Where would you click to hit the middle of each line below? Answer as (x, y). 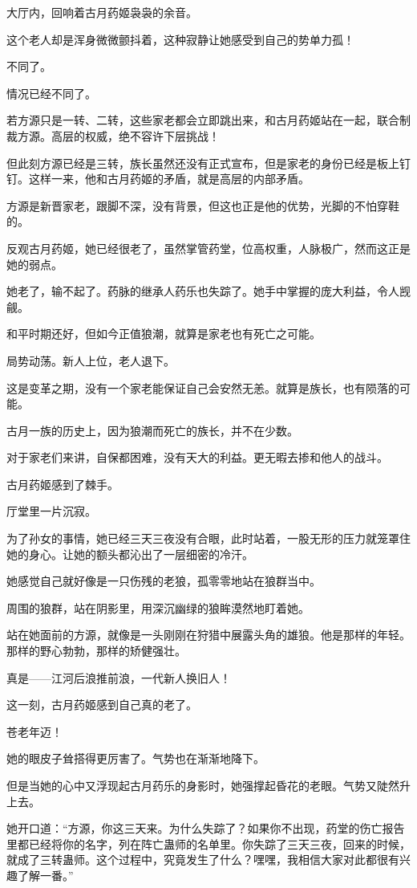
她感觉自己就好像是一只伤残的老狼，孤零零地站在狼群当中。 (164, 581)
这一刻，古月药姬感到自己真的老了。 (102, 705)
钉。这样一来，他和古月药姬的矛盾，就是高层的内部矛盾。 (158, 179)
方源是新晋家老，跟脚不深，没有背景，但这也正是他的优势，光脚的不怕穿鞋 (203, 205)
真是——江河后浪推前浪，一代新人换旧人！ (119, 677)
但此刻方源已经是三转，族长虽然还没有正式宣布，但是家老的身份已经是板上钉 (208, 163)
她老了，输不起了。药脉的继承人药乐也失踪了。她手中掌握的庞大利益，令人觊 (208, 291)
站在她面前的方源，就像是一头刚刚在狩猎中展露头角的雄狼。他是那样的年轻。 (208, 635)
